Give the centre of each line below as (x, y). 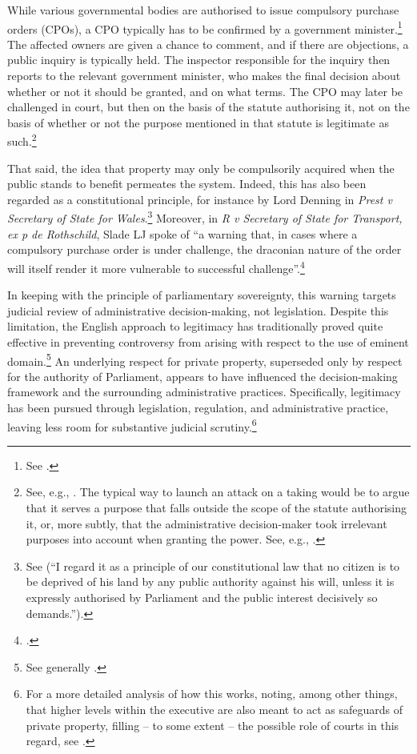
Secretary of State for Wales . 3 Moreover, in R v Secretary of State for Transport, (205, 217)
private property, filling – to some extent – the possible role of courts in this (213, 725)
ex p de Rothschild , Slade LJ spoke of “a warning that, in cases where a (182, 233)
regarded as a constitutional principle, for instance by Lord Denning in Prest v (200, 199)
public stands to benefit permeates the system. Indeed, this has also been (187, 184)
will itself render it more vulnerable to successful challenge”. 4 (156, 267)
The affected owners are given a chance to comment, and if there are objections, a (208, 44)
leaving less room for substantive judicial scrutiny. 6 (132, 425)
